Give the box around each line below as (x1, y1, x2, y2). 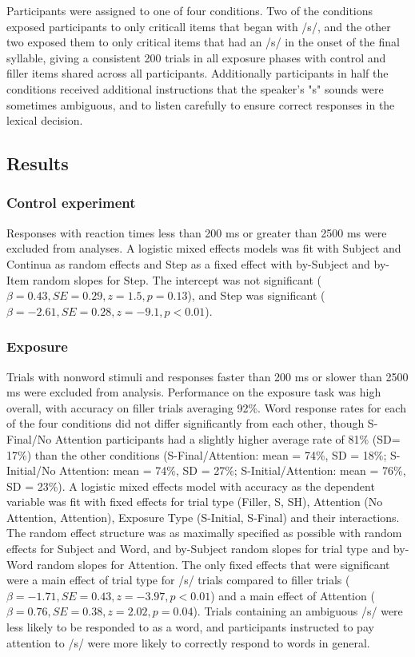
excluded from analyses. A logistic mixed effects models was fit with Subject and (6, 240, 401, 257)
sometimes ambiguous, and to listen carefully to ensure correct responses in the (6, 96, 395, 113)
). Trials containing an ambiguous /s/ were (193, 603, 403, 619)
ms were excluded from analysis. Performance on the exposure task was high (6, 384, 381, 400)
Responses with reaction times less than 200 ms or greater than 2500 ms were (6, 224, 387, 241)
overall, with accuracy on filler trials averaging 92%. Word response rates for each (6, 399, 406, 416)
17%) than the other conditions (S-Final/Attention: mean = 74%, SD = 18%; (6, 446, 387, 463)
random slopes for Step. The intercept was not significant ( (33, 271, 321, 288)
